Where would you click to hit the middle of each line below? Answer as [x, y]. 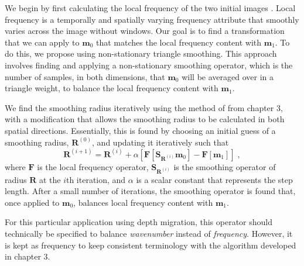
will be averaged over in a [228, 76]
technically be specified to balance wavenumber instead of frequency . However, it [149, 233]
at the [50, 179]
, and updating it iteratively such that [160, 142]
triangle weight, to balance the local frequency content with [112, 88]
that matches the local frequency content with [179, 42]
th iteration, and [96, 179]
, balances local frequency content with [143, 202]
